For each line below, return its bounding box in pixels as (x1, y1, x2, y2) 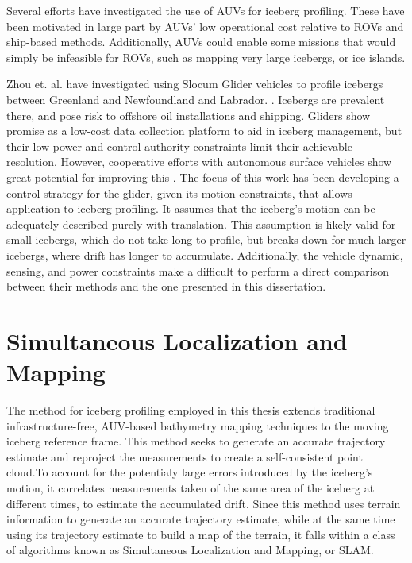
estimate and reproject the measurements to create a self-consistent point (6, 448, 363, 465)
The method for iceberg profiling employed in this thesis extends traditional (6, 402, 375, 418)
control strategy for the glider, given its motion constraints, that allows (6, 184, 352, 201)
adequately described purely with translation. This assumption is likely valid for (6, 215, 396, 232)
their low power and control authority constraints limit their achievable (6, 137, 352, 154)
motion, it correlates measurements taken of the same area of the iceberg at (6, 479, 375, 496)
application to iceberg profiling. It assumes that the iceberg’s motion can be (6, 200, 375, 217)
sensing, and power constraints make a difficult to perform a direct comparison (6, 262, 390, 279)
